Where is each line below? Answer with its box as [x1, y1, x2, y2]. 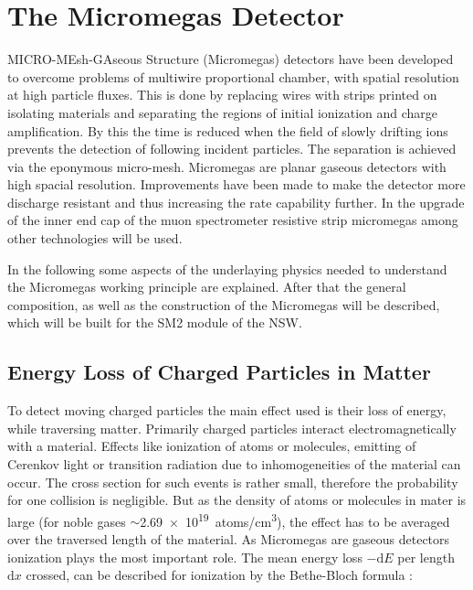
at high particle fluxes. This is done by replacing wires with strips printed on [7, 85, 437, 104]
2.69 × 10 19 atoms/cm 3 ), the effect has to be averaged [140, 509, 450, 531]
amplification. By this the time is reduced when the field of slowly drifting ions [7, 121, 448, 140]
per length [397, 547, 455, 566]
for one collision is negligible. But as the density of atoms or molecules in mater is [7, 490, 467, 510]
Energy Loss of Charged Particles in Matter [7, 358, 431, 386]
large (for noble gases [7, 511, 126, 531]
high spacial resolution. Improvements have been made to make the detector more [7, 175, 466, 194]
